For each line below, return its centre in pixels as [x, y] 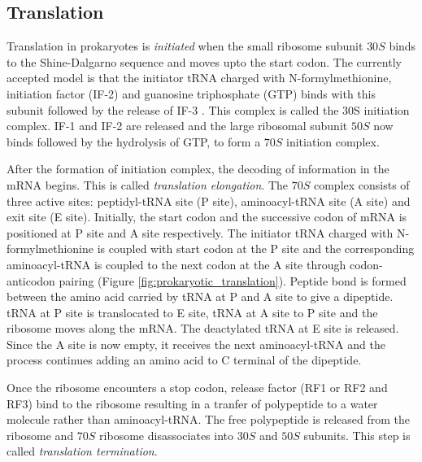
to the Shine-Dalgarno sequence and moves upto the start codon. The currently [204, 61]
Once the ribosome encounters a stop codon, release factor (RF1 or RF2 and [197, 388]
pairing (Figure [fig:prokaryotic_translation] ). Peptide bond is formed [233, 280]
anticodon [31, 280]
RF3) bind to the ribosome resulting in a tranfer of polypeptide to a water [192, 403]
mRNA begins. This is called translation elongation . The [148, 184]
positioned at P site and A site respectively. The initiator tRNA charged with [200, 232]
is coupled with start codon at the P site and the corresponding [256, 248]
